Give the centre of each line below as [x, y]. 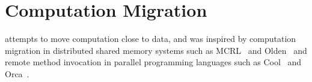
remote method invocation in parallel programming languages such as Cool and [153, 62]
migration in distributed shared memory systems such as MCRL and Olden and [156, 50]
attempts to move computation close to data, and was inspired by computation [151, 39]
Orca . [17, 73]
